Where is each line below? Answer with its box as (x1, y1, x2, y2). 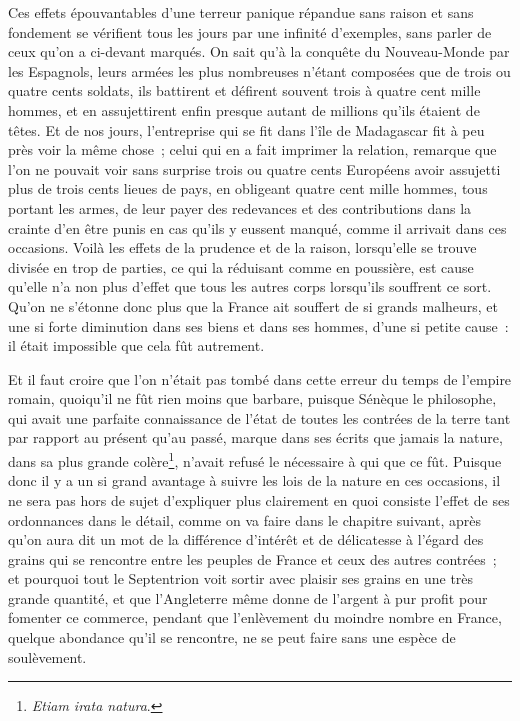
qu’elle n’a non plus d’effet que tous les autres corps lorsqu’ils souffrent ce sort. (8, 276, 492, 297)
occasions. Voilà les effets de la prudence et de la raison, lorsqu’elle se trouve (8, 237, 477, 258)
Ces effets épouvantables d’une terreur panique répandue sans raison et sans (8, 2, 474, 22)
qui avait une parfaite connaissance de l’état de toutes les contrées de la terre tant (8, 407, 511, 428)
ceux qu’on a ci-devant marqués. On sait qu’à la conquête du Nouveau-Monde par (8, 41, 510, 62)
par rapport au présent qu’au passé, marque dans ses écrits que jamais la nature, (8, 427, 503, 448)
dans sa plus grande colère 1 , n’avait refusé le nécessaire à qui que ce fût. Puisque (8, 448, 502, 471)
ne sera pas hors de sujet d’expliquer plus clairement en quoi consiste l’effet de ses (8, 489, 510, 510)
